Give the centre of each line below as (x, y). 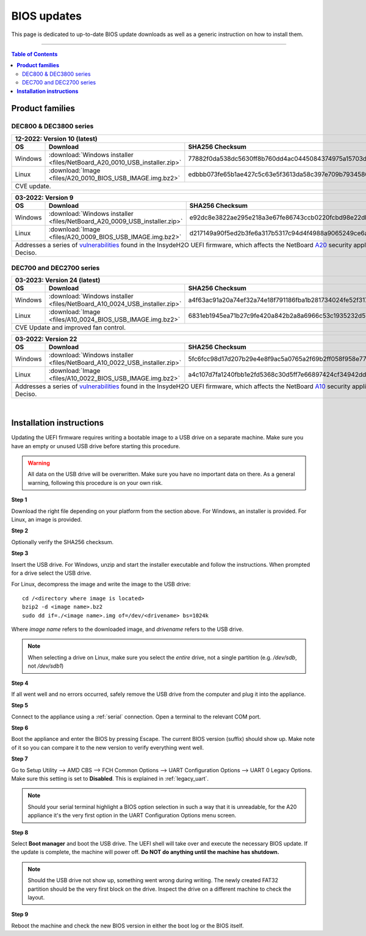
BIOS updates (47, 16)
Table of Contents (34, 54)
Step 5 (20, 706)
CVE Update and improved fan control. (70, 328)
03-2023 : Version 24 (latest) (58, 280)
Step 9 (20, 915)
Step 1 (19, 500)
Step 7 (20, 759)
